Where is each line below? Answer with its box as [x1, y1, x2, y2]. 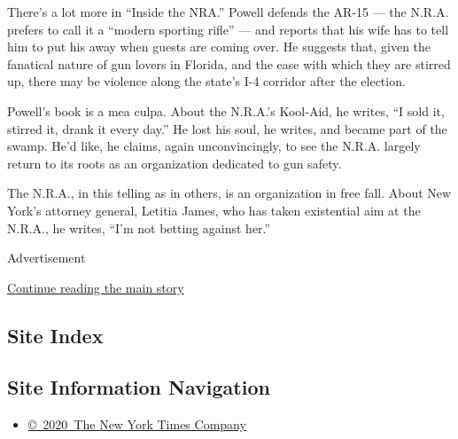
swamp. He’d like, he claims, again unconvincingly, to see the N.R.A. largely [7, 137, 421, 155]
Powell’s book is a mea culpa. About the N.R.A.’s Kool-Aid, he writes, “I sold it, [7, 101, 445, 120]
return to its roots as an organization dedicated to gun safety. [7, 153, 342, 172]
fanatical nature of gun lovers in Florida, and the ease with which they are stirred [7, 54, 451, 73]
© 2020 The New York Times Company [27, 415, 246, 434]
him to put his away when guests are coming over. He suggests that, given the [7, 37, 431, 56]
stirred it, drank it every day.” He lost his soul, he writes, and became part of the [7, 119, 447, 137]
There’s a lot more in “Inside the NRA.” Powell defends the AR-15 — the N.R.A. [7, 3, 449, 20]
